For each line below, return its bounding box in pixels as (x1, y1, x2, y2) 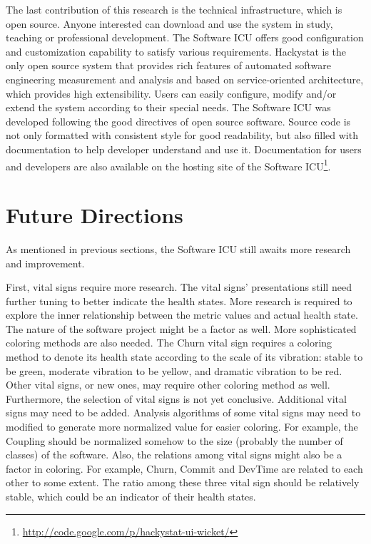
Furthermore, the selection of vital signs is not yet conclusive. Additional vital (6, 391, 347, 406)
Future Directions (6, 200, 183, 229)
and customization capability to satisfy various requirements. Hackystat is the (6, 43, 347, 58)
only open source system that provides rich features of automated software (6, 58, 332, 73)
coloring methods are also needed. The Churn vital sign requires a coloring (6, 335, 332, 350)
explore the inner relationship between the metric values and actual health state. (6, 307, 358, 322)
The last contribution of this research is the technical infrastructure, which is (6, 2, 342, 16)
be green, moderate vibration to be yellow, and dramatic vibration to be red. (6, 363, 342, 378)
